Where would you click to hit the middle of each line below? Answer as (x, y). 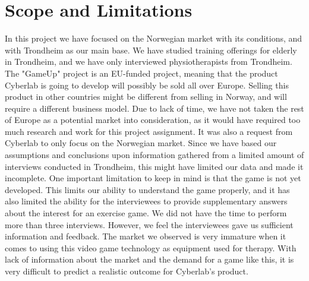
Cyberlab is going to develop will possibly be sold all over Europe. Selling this (147, 85)
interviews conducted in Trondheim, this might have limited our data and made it (154, 166)
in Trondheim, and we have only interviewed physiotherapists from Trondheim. (149, 61)
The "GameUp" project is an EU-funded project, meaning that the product (141, 73)
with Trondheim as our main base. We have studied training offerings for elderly (151, 50)
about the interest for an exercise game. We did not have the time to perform (146, 213)
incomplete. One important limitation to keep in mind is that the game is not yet (153, 178)
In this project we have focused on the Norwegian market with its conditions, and (154, 38)
